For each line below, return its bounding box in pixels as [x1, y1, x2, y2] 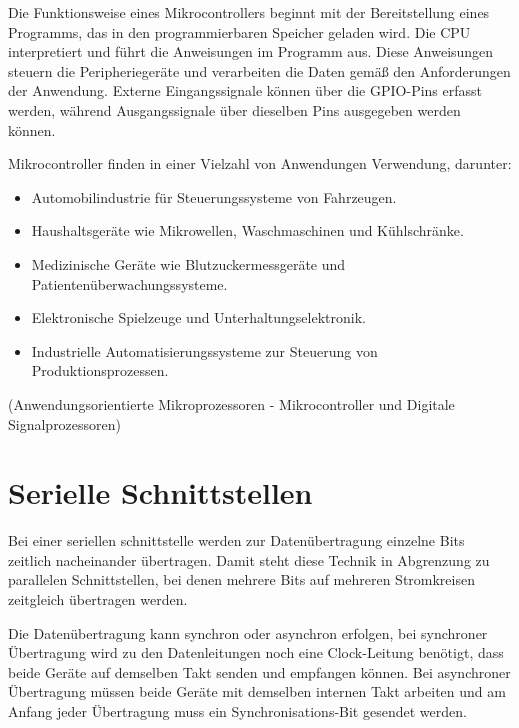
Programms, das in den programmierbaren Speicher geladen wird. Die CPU [8, 21, 471, 42]
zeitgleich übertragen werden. [8, 589, 188, 609]
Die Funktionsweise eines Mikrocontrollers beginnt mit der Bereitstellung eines [8, 2, 490, 22]
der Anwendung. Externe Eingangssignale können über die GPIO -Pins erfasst [8, 80, 482, 101]
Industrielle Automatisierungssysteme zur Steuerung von [31, 340, 378, 361]
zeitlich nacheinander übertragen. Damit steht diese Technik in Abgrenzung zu [8, 549, 490, 570]
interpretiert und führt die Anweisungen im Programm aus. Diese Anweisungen [8, 41, 494, 62]
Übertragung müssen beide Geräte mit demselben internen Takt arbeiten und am [8, 681, 506, 702]
